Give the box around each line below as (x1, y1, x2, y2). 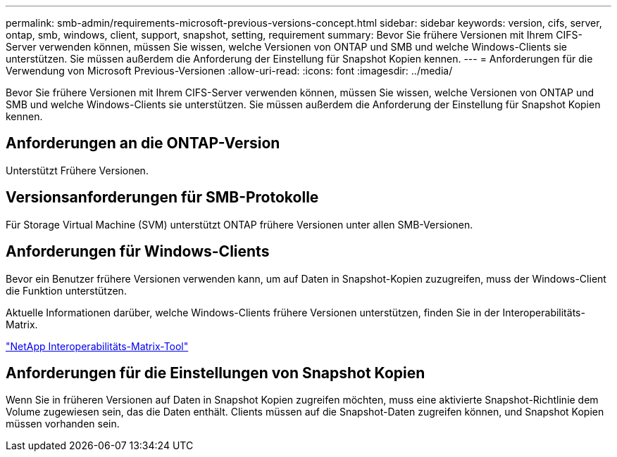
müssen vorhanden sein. (6, 418, 120, 430)
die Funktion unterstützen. (6, 284, 127, 297)
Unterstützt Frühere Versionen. (6, 164, 149, 176)
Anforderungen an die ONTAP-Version (6, 134, 280, 153)
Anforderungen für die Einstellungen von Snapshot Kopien (6, 363, 425, 382)
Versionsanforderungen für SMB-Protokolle (6, 188, 319, 207)
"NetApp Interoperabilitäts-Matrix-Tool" (6, 340, 189, 352)
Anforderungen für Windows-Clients (6, 243, 270, 261)
